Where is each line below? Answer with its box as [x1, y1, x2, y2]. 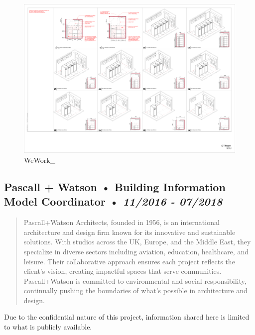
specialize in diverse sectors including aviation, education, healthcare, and [23, 246, 249, 256]
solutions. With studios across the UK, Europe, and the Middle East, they [23, 236, 251, 247]
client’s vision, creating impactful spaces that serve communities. [23, 266, 222, 276]
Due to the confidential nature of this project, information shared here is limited [4, 312, 250, 322]
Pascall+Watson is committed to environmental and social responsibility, [23, 275, 247, 286]
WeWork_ [24, 154, 56, 165]
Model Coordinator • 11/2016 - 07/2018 [4, 194, 223, 209]
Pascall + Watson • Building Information [4, 179, 226, 194]
